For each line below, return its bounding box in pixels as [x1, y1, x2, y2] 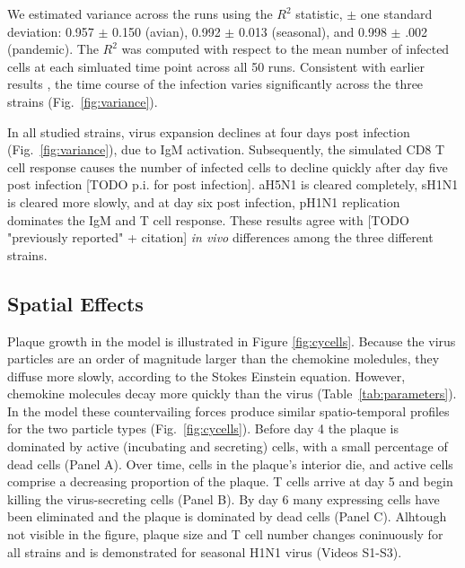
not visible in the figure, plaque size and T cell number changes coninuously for [7, 525, 443, 544]
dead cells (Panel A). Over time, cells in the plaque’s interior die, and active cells [7, 454, 453, 473]
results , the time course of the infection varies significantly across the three [7, 74, 424, 93]
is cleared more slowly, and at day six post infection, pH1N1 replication [7, 192, 400, 211]
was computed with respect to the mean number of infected [121, 39, 450, 58]
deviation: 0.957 [7, 22, 94, 40]
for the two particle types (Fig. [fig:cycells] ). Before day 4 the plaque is [7, 419, 399, 438]
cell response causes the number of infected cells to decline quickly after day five [7, 157, 448, 176]
